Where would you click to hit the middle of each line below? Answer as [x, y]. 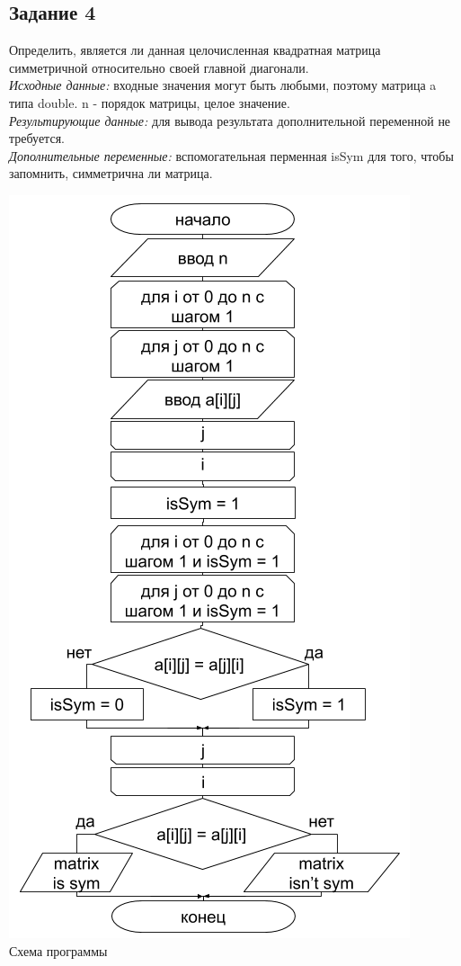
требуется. [37, 138]
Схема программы [58, 950]
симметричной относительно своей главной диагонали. [159, 67]
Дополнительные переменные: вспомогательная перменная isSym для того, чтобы [231, 155]
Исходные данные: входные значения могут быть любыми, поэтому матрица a [223, 85]
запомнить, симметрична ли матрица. [111, 173]
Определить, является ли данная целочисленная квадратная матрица [195, 50]
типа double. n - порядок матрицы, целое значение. [150, 102]
